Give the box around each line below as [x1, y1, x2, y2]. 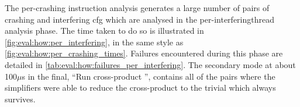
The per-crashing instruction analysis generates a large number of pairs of [5, 2, 270, 13]
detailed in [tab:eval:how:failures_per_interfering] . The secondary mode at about [5, 58, 296, 70]
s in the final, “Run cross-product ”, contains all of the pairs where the [22, 70, 275, 82]
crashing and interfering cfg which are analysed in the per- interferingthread [5, 13, 274, 25]
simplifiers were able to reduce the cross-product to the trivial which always [5, 81, 276, 94]
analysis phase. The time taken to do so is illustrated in [5, 24, 204, 37]
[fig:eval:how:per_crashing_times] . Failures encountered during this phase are [5, 47, 283, 59]
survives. [5, 92, 36, 105]
